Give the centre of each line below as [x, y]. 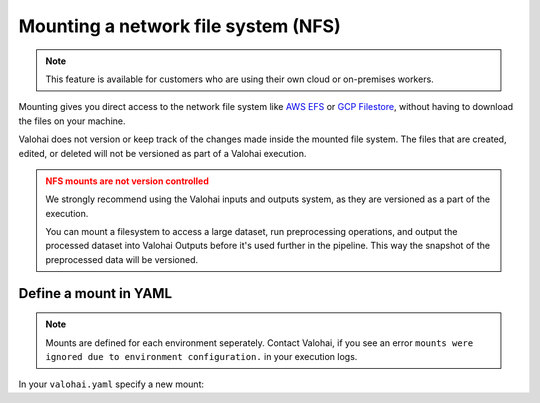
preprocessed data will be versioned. [122, 259]
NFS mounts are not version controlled [127, 181]
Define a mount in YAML [95, 293]
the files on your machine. [72, 121]
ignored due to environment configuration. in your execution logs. [201, 357]
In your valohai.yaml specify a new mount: [111, 384]
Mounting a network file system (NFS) [179, 26]
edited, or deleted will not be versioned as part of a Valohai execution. [162, 153]
